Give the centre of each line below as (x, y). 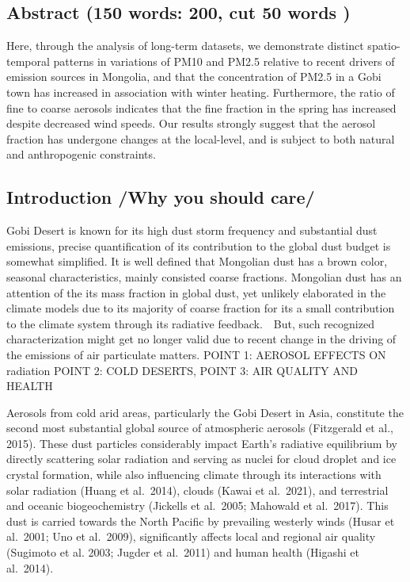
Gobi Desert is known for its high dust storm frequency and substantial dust (192, 230)
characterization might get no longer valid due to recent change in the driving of (201, 339)
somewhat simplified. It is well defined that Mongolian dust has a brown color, (197, 261)
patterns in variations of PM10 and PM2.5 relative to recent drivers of (224, 61)
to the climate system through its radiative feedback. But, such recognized (190, 323)
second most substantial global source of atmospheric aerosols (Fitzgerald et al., (200, 428)
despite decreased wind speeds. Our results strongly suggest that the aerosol (191, 123)
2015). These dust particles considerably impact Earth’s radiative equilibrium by (202, 443)
